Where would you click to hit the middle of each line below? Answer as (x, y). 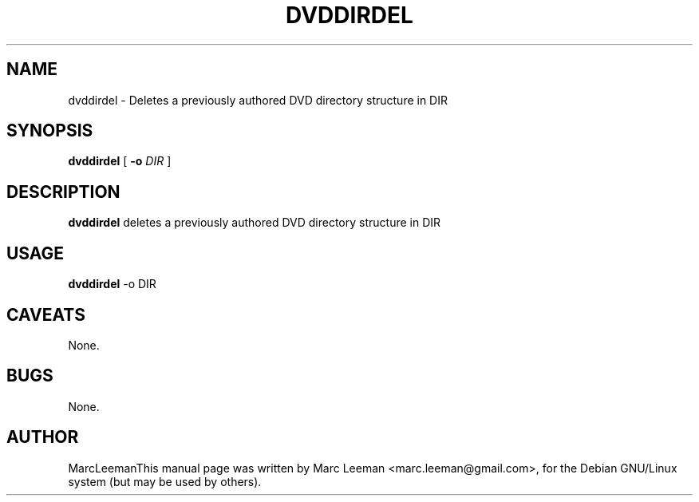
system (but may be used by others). (165, 481)
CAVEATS (46, 314)
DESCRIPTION (63, 192)
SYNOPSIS (50, 131)
